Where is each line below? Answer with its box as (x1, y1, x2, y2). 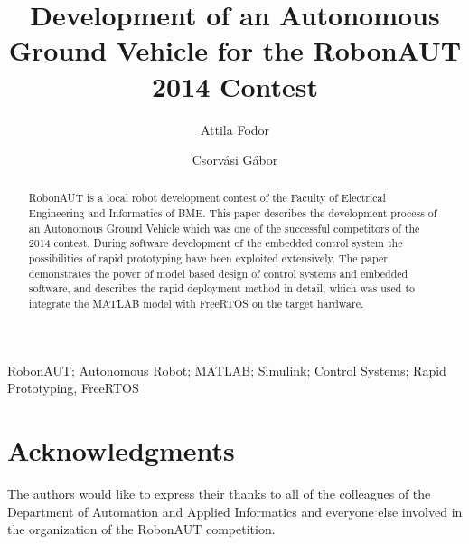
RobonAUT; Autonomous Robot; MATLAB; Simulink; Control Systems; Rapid (7, 360, 446, 379)
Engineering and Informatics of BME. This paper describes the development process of (28, 205, 437, 221)
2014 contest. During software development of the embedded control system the (28, 235, 403, 251)
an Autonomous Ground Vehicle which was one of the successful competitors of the (28, 220, 420, 235)
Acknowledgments (7, 432, 235, 469)
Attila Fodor (200, 119, 270, 138)
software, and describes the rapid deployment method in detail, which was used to (28, 281, 415, 296)
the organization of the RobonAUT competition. (7, 520, 276, 539)
